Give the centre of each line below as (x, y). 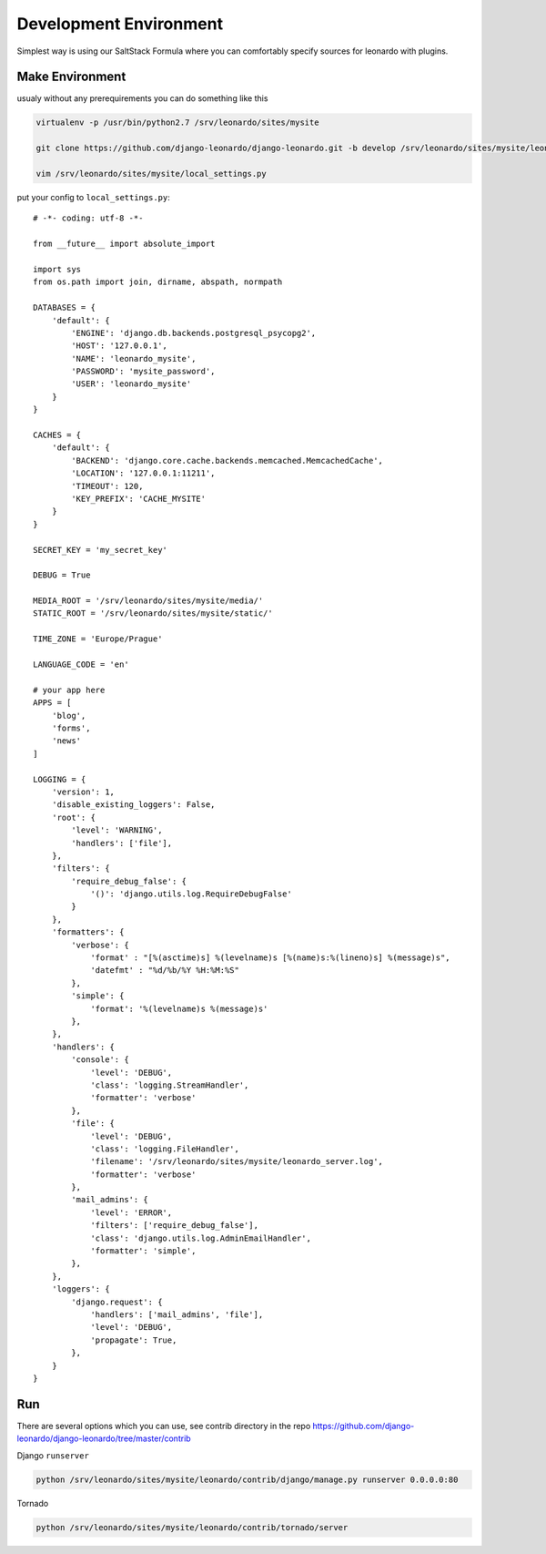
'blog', (69, 716)
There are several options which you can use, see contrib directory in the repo (164, 1426)
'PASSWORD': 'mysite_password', (143, 372)
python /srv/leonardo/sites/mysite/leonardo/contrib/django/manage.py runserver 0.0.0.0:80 (247, 1479)
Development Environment (120, 24)
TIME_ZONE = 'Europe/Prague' (98, 639)
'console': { (100, 1060)
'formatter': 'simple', (143, 1251)
